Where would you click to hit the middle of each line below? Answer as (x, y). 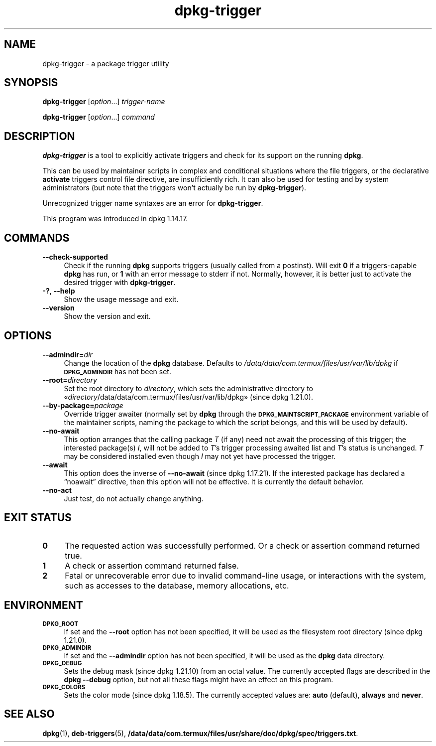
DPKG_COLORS (64, 687)
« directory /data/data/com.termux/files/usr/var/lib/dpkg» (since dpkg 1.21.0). (188, 397)
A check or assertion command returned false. (152, 565)
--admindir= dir (67, 354)
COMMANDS (37, 238)
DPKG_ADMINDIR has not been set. (117, 371)
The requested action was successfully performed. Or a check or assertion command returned (242, 545)
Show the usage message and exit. (121, 299)
